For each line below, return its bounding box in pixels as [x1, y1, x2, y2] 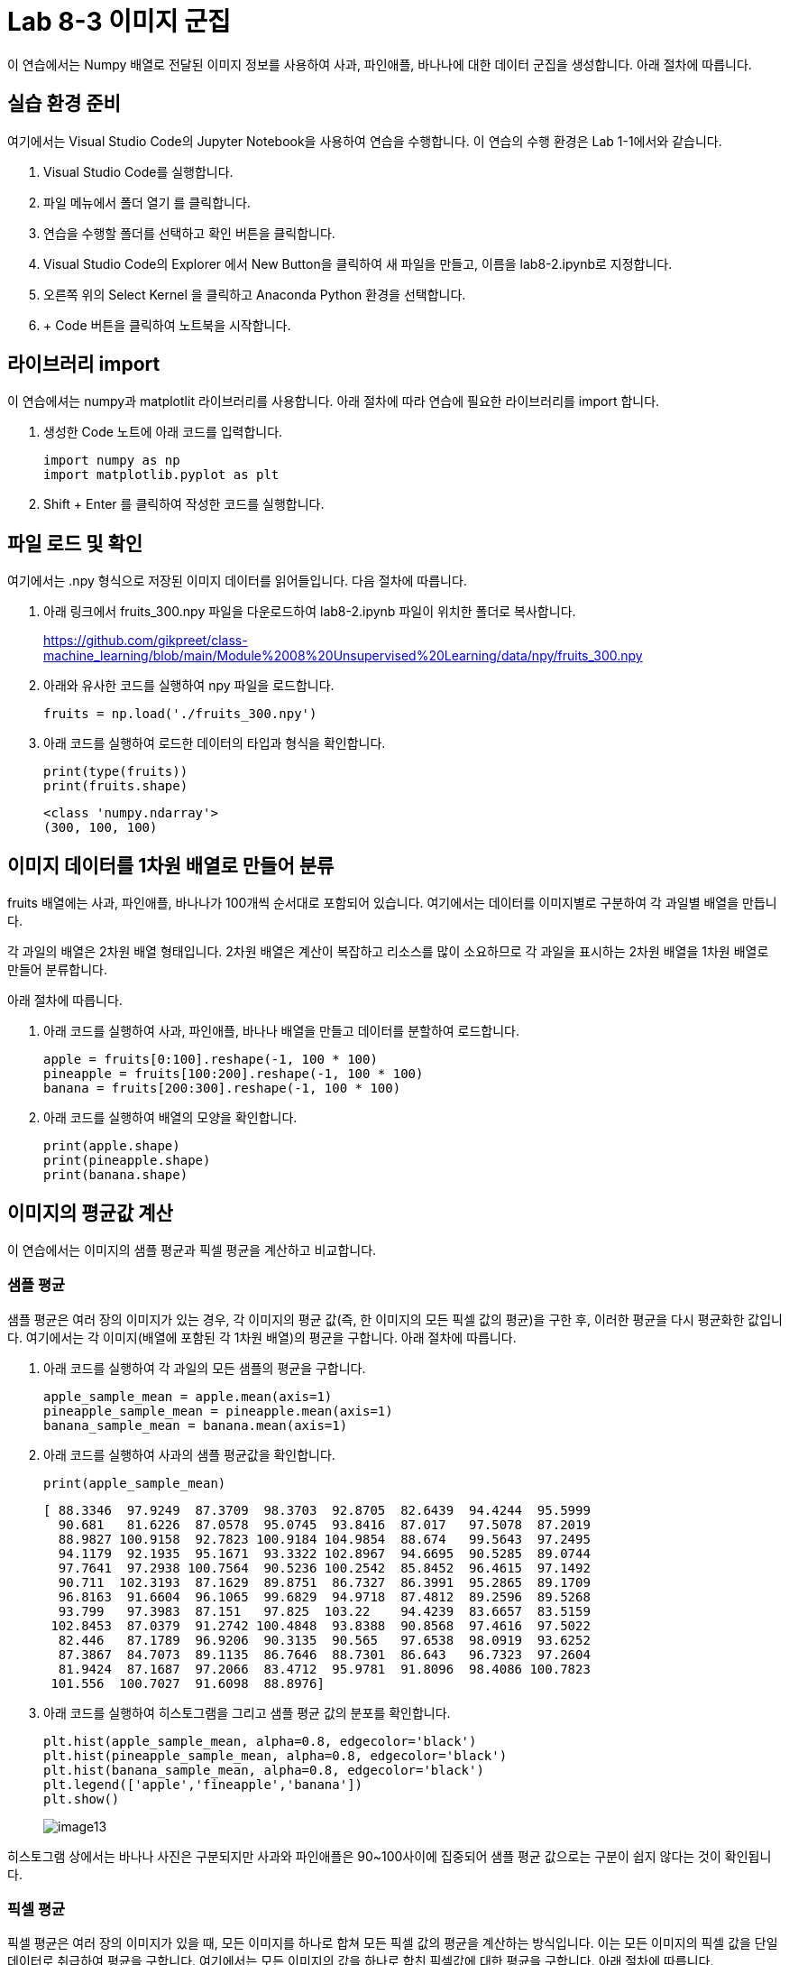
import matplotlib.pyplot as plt [43, 467, 280, 483]
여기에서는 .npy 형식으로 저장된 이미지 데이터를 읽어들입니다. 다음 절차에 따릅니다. [7, 573, 467, 589]
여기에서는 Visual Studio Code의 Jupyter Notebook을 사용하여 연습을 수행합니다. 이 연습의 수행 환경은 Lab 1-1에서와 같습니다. [7, 133, 722, 149]
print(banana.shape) [43, 1167, 188, 1183]
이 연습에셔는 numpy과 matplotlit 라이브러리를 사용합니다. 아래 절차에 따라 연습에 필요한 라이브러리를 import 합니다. [7, 393, 660, 410]
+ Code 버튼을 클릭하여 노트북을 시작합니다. [43, 317, 291, 333]
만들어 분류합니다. [7, 962, 108, 978]
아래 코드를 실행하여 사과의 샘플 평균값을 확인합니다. [43, 1446, 335, 1462]
